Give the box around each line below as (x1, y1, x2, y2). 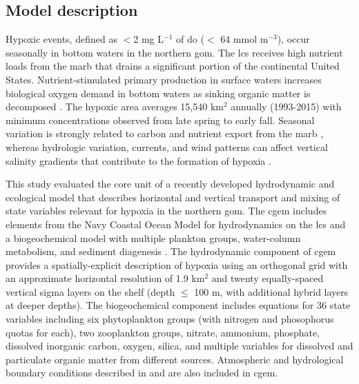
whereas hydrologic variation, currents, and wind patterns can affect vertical (6, 139, 328, 154)
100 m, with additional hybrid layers (194, 284, 349, 299)
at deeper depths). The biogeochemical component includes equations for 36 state (6, 298, 351, 312)
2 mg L (133, 32, 164, 46)
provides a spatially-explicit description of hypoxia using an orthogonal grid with (6, 257, 348, 272)
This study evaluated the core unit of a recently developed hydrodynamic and (6, 176, 335, 191)
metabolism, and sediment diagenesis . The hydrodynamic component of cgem (6, 244, 336, 259)
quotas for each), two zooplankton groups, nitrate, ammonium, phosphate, (6, 325, 320, 339)
